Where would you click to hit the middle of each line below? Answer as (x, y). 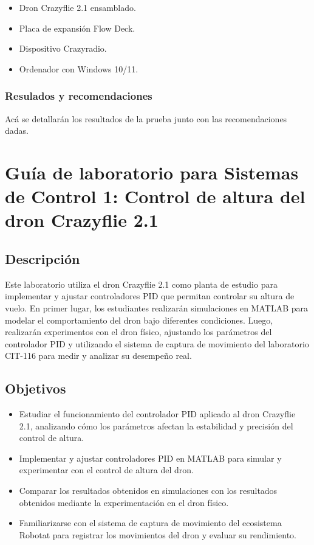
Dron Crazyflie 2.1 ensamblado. (77, 7)
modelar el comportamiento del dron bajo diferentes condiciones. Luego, (139, 320)
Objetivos (36, 388)
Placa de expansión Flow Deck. (77, 28)
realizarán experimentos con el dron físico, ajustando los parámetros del (138, 332)
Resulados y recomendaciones (79, 96)
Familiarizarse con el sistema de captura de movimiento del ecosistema (150, 523)
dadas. (17, 130)
